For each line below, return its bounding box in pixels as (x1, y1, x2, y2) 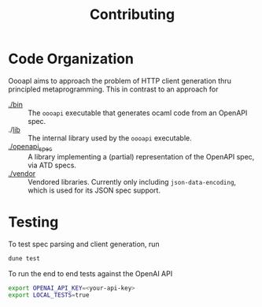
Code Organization (8, 50, 134, 68)
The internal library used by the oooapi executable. (28, 133, 193, 143)
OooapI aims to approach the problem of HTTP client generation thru (8, 76, 232, 85)
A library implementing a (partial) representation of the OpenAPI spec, (28, 152, 255, 161)
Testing (8, 213, 59, 230)
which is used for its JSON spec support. (28, 185, 161, 195)
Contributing (89, 6, 175, 24)
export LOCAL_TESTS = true (8, 291, 90, 299)
